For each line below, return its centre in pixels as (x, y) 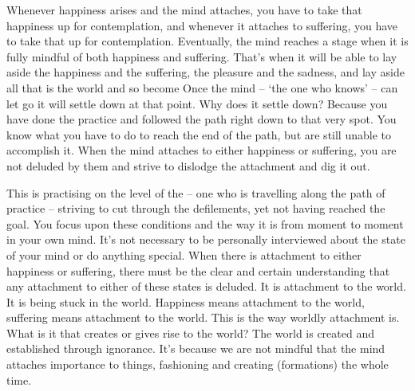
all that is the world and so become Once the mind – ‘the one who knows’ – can (202, 87)
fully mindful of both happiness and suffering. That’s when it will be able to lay (202, 56)
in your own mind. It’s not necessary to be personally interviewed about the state (206, 239)
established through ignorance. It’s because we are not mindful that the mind (196, 348)
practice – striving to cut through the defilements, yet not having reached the (196, 208)
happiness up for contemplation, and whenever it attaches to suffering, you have (202, 25)
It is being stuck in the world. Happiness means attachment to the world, (186, 301)
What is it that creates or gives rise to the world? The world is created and (191, 332)
